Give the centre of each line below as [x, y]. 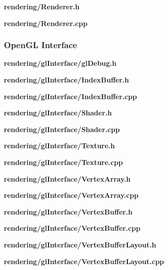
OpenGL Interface [41, 45]
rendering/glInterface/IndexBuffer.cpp [71, 96]
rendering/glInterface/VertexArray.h [67, 178]
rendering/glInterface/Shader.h [58, 113]
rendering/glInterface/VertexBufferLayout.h [80, 244]
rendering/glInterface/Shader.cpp [62, 129]
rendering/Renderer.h [42, 6]
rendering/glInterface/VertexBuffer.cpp [72, 228]
